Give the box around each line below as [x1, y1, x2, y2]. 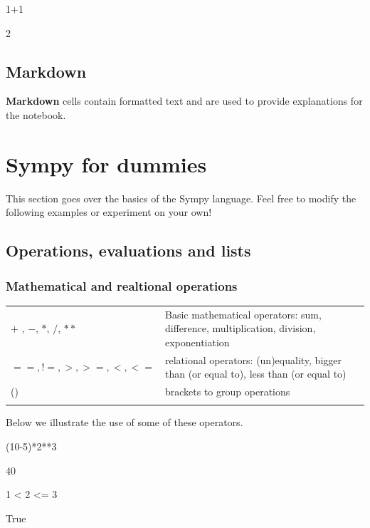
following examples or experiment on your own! [6, 205, 212, 219]
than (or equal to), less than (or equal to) [164, 366, 347, 381]
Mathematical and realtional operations [6, 276, 238, 294]
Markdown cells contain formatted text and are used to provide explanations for [6, 93, 363, 108]
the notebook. [6, 107, 66, 122]
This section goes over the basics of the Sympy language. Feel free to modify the [6, 190, 356, 205]
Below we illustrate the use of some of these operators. [6, 415, 243, 430]
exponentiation [164, 334, 230, 349]
